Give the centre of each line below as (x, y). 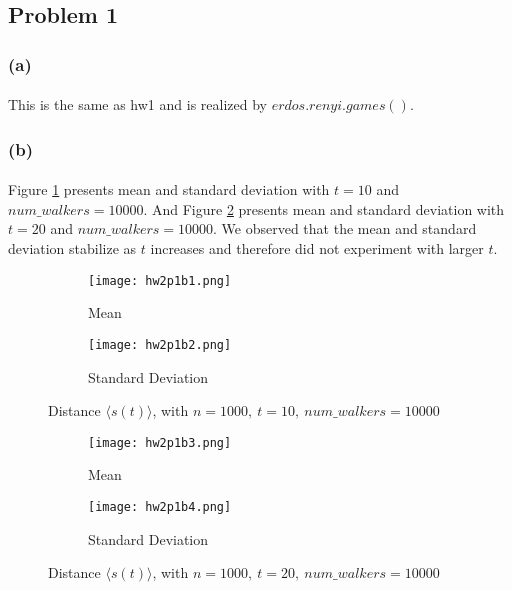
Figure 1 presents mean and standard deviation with (169, 189)
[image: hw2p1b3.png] (160, 442)
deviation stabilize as (72, 248)
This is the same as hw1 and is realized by (137, 104)
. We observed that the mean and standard (345, 228)
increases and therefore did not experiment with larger (317, 248)
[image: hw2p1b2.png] (160, 344)
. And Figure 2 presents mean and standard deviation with (324, 208)
